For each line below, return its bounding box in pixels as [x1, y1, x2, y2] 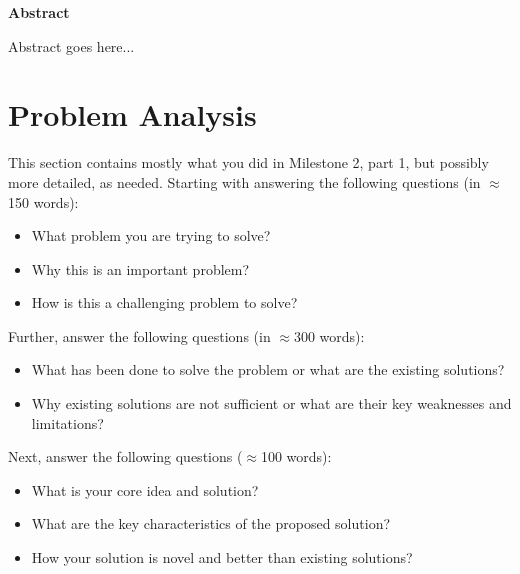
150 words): [8, 191, 79, 212]
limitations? [31, 412, 104, 433]
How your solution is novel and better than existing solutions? [31, 547, 413, 568]
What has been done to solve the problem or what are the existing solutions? [31, 359, 505, 380]
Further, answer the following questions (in [8, 325, 271, 346]
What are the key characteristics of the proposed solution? [31, 513, 391, 534]
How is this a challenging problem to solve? [31, 292, 298, 313]
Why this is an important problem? [31, 258, 250, 279]
